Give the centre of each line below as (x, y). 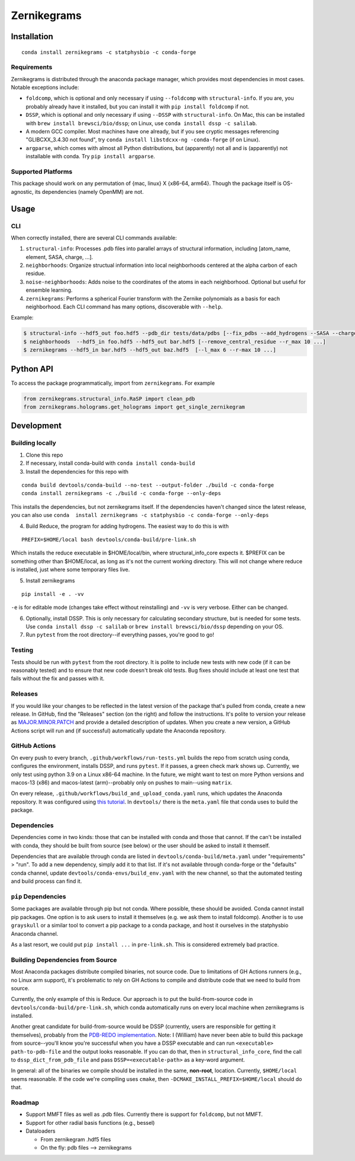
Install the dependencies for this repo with (77, 471)
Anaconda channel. (35, 933)
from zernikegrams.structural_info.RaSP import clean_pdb (109, 398)
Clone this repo (44, 455)
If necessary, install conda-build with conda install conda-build (110, 463)
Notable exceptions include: (45, 87)
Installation (32, 36)
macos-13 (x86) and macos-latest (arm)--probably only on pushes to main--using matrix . (122, 782)
